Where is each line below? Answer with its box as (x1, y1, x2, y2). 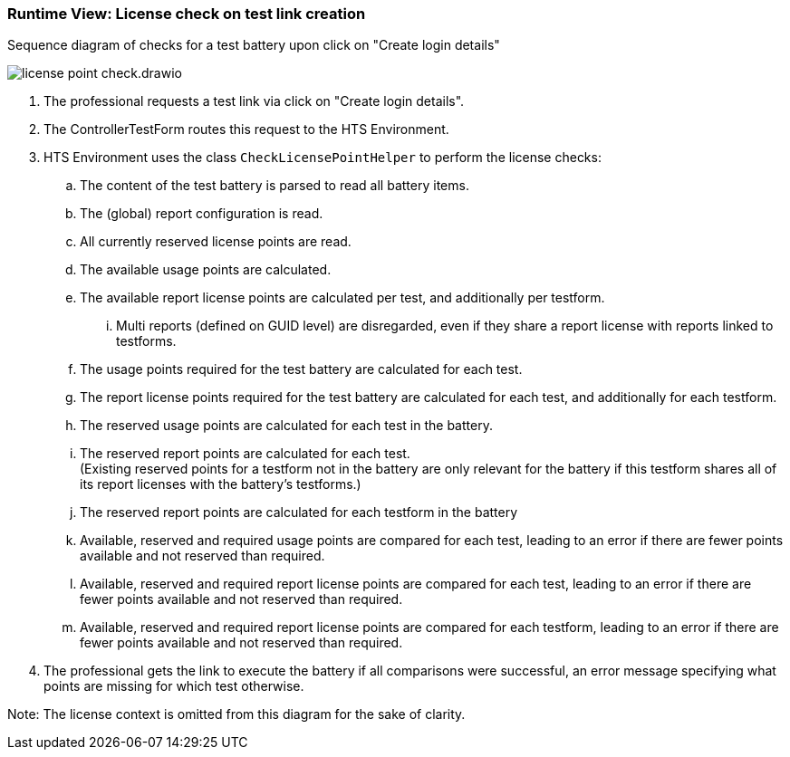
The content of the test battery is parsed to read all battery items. (80, 177, 469, 194)
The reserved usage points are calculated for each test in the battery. (80, 417, 493, 434)
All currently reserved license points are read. (80, 234, 352, 250)
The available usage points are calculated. (80, 262, 332, 278)
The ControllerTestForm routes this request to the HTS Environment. (43, 121, 449, 138)
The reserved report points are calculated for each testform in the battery (80, 504, 518, 521)
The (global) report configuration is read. (80, 206, 323, 222)
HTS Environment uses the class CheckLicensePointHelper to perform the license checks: (43, 149, 602, 166)
